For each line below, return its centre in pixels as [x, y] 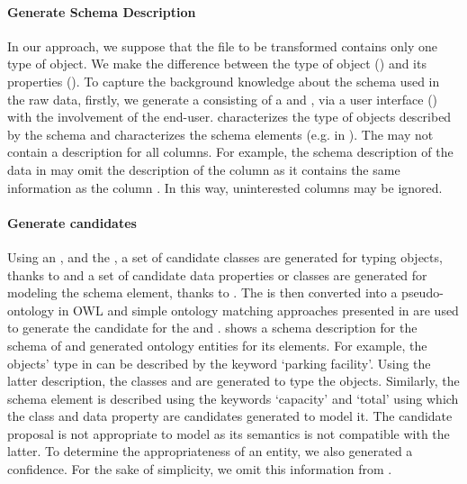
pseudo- [422, 292]
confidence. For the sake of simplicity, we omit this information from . [200, 469]
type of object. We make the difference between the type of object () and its [217, 64]
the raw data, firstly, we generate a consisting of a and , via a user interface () [223, 99]
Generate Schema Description [102, 11]
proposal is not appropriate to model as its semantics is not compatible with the [229, 433]
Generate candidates [72, 222]
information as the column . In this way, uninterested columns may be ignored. [225, 187]
